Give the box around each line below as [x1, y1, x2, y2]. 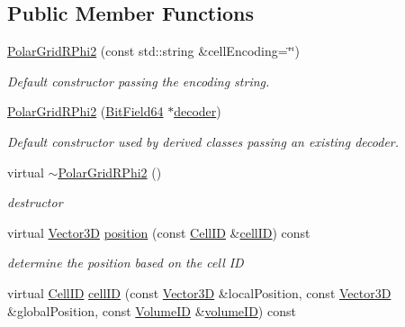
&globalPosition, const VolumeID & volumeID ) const [7, 301, 296, 320]
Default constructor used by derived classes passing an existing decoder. [7, 132, 400, 150]
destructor [7, 193, 63, 212]
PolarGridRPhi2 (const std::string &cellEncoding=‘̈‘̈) [7, 41, 300, 60]
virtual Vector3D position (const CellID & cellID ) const [7, 223, 310, 241]
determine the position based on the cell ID [7, 253, 244, 272]
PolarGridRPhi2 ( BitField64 [7, 102, 164, 121]
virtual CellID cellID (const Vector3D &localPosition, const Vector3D [7, 283, 391, 302]
